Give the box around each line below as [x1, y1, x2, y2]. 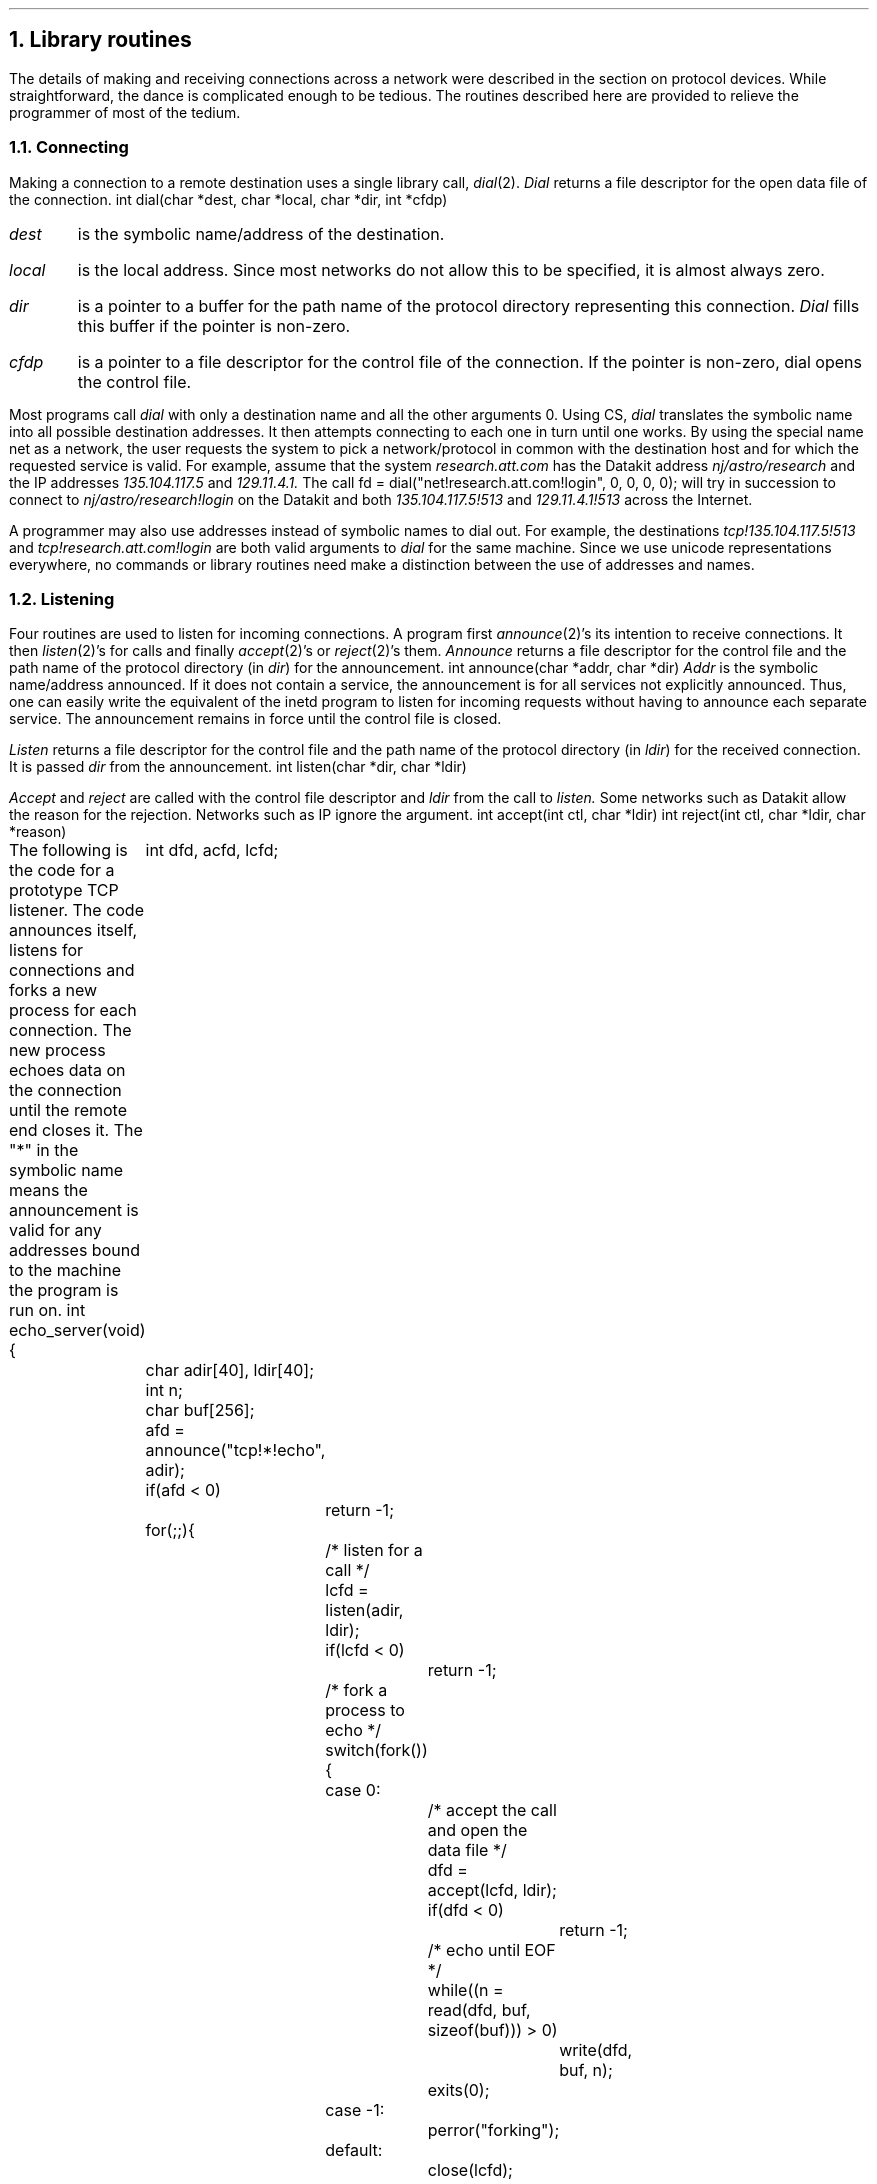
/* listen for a [325, 1540, 423, 1561]
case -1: [325, 2100, 385, 2121]
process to [325, 1700, 405, 1721]
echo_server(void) [9, 1320, 146, 1341]
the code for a [9, 860, 115, 881]
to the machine [9, 1260, 121, 1281]
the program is [9, 1280, 119, 1301]
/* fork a [325, 1680, 388, 1701]
